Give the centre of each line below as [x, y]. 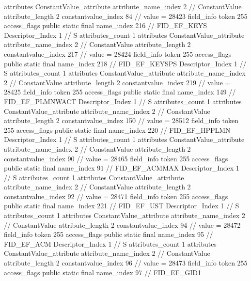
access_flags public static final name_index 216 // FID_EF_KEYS [105, 25]
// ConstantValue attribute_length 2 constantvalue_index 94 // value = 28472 [122, 225]
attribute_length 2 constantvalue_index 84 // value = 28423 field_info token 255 [126, 16]
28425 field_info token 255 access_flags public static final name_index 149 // [120, 92]
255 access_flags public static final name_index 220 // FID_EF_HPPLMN [117, 130]
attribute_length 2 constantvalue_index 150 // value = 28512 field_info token [121, 120]
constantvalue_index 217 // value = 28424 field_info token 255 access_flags [118, 54]
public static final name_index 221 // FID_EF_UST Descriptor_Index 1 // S [122, 206]
